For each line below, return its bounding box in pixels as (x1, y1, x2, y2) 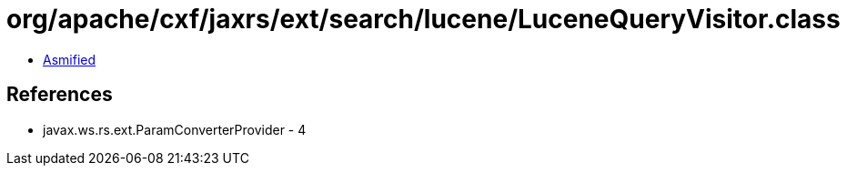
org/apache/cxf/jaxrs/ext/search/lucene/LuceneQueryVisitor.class (6, 4, 841, 35)
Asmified (43, 51, 96, 67)
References (6, 83, 113, 107)
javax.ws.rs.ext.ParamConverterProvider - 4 (43, 121, 307, 137)
